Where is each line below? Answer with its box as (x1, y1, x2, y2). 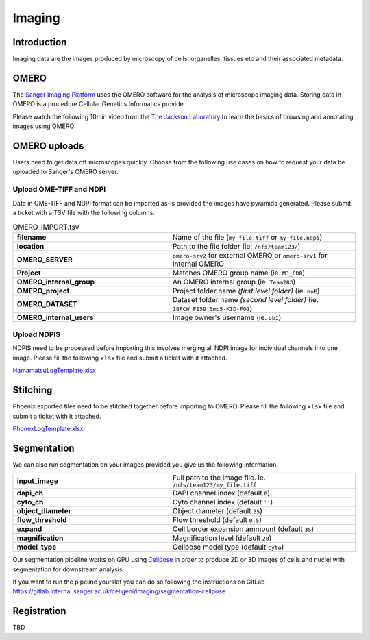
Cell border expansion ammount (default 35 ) (172, 524, 314, 534)
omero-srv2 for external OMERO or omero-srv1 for (172, 250, 328, 260)
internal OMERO (172, 259, 224, 269)
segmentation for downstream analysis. (12, 565, 125, 574)
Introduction (12, 36, 67, 48)
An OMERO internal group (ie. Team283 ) (172, 277, 296, 286)
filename (16, 232, 47, 242)
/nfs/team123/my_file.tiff (172, 482, 257, 489)
